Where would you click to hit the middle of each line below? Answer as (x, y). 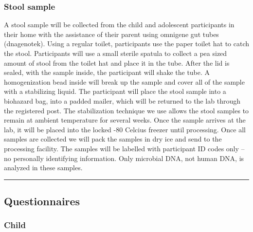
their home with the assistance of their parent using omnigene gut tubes (111, 34)
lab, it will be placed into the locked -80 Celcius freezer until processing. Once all (125, 129)
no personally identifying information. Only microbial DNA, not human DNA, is (124, 158)
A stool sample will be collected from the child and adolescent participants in (119, 25)
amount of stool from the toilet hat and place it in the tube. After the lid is (117, 62)
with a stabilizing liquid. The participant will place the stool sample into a (115, 91)
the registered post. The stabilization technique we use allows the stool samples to (126, 110)
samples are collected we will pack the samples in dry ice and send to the (113, 139)
